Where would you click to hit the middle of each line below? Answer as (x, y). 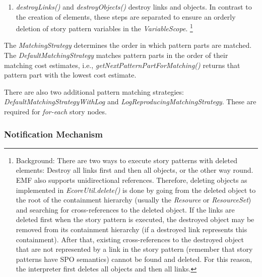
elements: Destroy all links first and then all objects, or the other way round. (135, 170)
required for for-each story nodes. (55, 111)
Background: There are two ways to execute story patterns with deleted (127, 160)
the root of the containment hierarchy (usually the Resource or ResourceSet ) (134, 200)
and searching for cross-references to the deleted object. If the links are (125, 209)
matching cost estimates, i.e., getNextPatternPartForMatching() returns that (122, 65)
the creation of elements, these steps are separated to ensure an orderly (126, 16)
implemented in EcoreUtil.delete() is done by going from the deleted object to (136, 190)
